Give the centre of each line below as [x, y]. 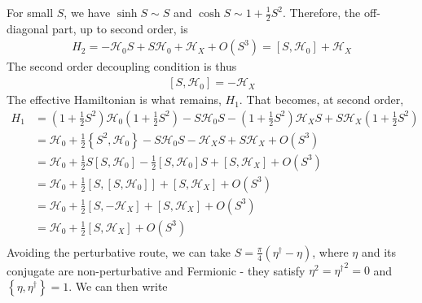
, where [330, 251]
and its [378, 251]
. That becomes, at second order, [321, 100]
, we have [87, 12]
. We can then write [118, 286]
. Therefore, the [321, 12]
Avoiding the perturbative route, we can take [119, 251]
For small [30, 12]
